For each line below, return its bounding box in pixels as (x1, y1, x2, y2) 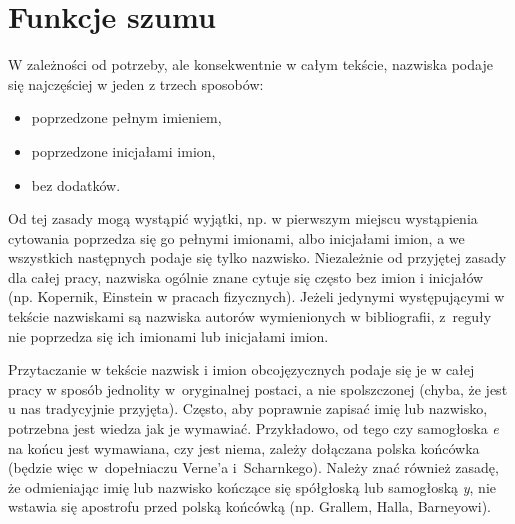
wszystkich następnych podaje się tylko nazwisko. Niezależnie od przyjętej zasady (8, 247, 507, 268)
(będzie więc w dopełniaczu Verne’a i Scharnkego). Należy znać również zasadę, (8, 457, 499, 478)
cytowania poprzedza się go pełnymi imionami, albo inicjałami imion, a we (8, 227, 465, 248)
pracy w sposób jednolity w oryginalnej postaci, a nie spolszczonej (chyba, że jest (8, 378, 508, 399)
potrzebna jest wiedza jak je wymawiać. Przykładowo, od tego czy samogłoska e (8, 418, 499, 439)
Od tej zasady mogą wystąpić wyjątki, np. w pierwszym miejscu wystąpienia (8, 208, 478, 229)
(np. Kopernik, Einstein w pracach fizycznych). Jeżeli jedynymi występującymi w (8, 286, 505, 307)
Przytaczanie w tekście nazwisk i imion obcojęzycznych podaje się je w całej (8, 359, 475, 380)
